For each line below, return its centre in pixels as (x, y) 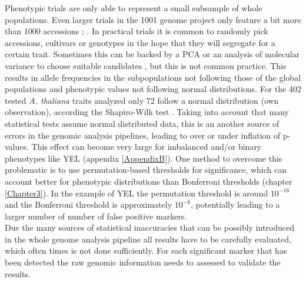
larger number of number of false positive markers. (96, 216)
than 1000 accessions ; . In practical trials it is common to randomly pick (137, 31)
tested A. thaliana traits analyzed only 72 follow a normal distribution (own (142, 100)
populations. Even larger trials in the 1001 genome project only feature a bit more (153, 19)
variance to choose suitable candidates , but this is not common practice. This (146, 65)
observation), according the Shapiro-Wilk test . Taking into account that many (147, 112)
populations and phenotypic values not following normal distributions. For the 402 (153, 89)
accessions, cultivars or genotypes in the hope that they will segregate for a (140, 42)
